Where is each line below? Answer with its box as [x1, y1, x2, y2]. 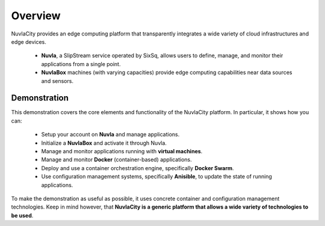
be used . [11, 212, 34, 219]
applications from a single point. [41, 60, 121, 67]
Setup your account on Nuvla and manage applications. [41, 131, 180, 138]
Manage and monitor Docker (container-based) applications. [41, 156, 192, 163]
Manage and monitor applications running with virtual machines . [41, 147, 203, 154]
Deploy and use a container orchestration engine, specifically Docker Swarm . [41, 164, 234, 171]
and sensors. [41, 77, 73, 84]
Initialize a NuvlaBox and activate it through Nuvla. [41, 139, 167, 147]
